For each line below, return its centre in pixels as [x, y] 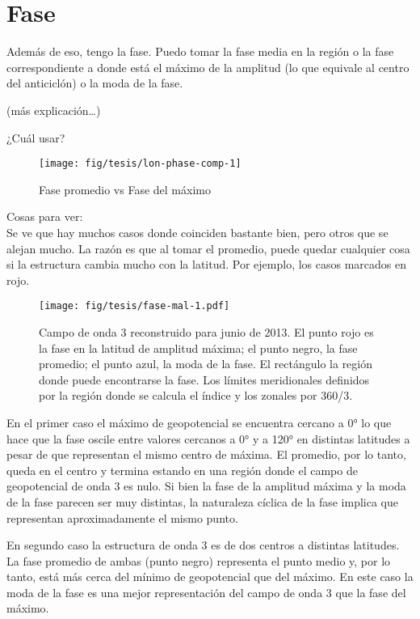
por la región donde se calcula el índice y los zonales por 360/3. [196, 395]
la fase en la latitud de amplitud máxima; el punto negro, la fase [198, 348]
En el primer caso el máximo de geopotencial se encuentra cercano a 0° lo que [199, 422]
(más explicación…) [54, 110]
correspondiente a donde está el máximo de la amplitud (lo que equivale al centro [208, 67]
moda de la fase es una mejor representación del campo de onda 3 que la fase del [206, 592]
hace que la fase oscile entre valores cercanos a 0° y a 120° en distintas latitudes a [208, 438]
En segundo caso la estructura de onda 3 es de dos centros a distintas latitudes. [203, 545]
